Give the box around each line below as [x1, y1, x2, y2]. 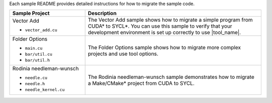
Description [88, 10, 117, 17]
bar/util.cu [25, 52, 52, 57]
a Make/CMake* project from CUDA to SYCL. [88, 79, 195, 86]
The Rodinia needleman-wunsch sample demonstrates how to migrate [88, 73, 254, 80]
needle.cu [25, 75, 48, 80]
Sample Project [12, 10, 50, 17]
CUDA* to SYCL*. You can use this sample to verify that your [88, 23, 233, 30]
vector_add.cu [25, 27, 57, 33]
